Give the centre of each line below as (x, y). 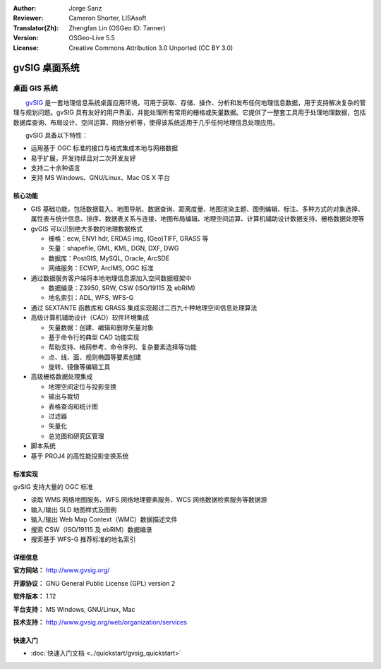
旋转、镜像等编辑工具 (79, 367)
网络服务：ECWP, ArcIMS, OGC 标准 (101, 268)
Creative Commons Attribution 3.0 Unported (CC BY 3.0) (151, 48)
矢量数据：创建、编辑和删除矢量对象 (101, 327)
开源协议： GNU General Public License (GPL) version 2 (94, 583)
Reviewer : (28, 18)
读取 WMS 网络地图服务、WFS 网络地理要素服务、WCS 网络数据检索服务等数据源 (149, 500)
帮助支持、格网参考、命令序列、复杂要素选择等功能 (122, 347)
